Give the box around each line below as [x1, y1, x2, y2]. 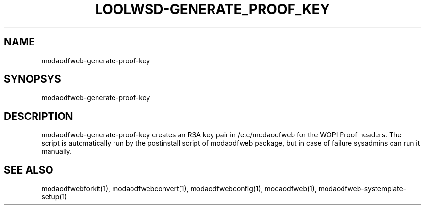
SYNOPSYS [4, 73, 61, 86]
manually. [41, 147, 72, 156]
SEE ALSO [4, 164, 53, 176]
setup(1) [41, 193, 67, 201]
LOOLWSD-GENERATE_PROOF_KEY [95, 1, 330, 17]
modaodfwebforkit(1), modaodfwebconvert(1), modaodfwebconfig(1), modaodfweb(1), [41, 184, 317, 193]
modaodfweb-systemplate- [318, 184, 407, 193]
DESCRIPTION [4, 110, 73, 122]
